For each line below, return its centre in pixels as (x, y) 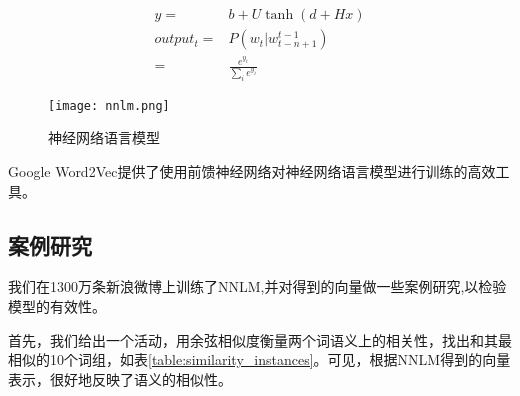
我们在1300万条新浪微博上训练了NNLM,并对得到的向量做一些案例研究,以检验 (257, 286)
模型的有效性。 (57, 305)
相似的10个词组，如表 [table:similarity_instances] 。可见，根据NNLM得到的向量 (259, 359)
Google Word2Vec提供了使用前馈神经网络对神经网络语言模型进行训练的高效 (252, 171)
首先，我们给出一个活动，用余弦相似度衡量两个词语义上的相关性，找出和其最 (260, 339)
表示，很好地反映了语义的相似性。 (120, 378)
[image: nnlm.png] (109, 105)
